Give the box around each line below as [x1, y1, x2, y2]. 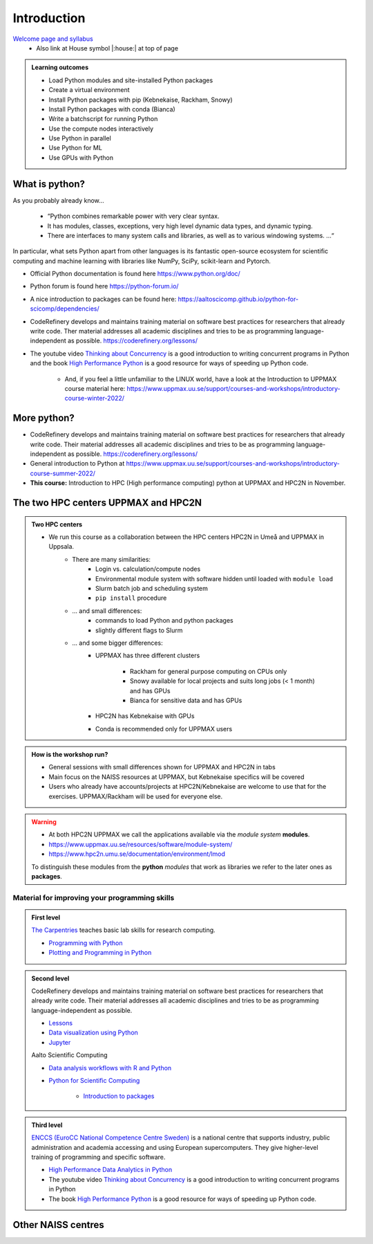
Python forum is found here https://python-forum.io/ [30, 282, 179, 291]
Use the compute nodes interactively [48, 125, 154, 133]
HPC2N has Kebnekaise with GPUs [95, 712, 195, 720]
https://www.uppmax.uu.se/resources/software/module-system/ [48, 840, 233, 848]
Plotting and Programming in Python [48, 949, 152, 957]
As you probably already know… [12, 196, 105, 204]
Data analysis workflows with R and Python [48, 1063, 172, 1072]
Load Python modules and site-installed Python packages [48, 76, 213, 84]
